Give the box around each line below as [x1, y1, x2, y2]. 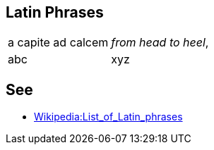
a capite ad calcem [8, 35, 109, 50]
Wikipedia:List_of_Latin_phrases [34, 111, 183, 123]
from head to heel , [111, 35, 209, 50]
